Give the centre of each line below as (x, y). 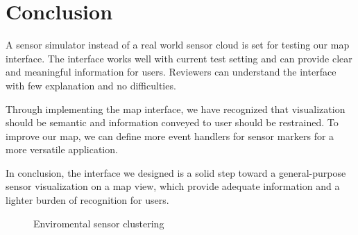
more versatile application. (62, 149)
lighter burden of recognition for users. (87, 200)
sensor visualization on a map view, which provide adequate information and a (173, 186)
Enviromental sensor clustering (99, 223)
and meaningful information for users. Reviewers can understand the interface (171, 72)
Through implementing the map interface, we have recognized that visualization (176, 108)
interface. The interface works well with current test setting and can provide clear (179, 58)
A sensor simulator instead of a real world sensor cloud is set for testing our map (178, 45)
